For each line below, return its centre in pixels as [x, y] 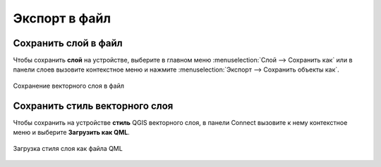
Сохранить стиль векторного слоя [93, 106]
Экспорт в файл [62, 18]
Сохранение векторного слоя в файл [69, 86]
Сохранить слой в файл [68, 43]
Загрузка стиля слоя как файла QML [68, 148]
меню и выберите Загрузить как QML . [71, 133]
